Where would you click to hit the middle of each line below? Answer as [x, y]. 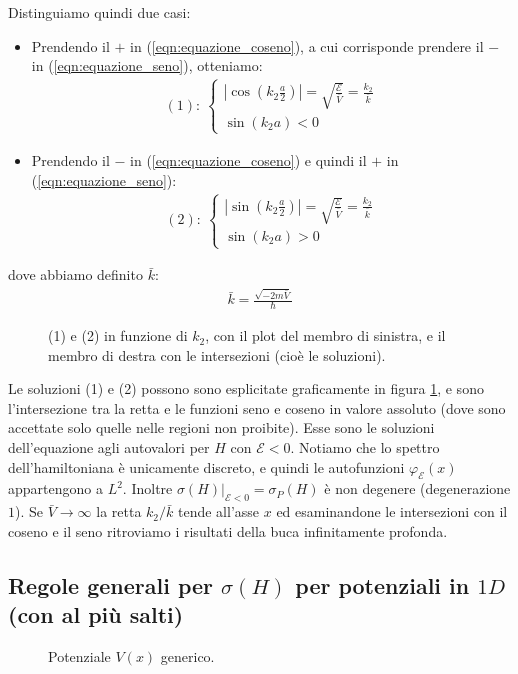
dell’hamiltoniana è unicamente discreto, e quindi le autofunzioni [206, 466]
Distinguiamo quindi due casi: [99, 12]
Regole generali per [111, 584]
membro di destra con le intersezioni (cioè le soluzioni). [217, 354]
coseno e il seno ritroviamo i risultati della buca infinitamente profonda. [228, 530]
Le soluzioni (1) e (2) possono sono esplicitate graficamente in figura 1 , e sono [246, 388]
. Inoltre [147, 488]
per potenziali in [382, 584]
